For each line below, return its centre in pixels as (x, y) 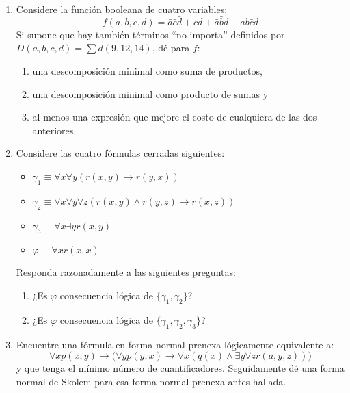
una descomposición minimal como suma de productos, (147, 71)
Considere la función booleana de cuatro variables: (122, 9)
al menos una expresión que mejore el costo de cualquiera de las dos (175, 117)
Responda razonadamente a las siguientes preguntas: (126, 272)
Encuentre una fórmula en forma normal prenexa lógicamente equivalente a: (175, 344)
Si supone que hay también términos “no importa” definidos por (150, 34)
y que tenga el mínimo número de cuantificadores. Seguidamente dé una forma (180, 368)
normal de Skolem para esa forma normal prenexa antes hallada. (151, 381)
